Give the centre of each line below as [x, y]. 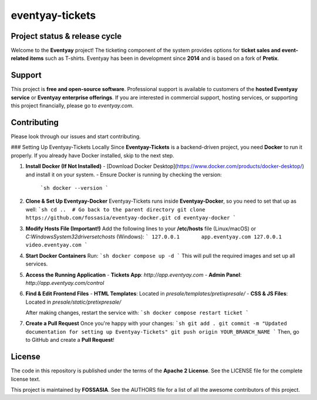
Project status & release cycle [66, 36]
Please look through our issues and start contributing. [76, 137]
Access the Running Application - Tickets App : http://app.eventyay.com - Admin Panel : [134, 275]
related [20, 58]
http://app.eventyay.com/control [65, 283]
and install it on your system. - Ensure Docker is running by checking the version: [124, 174]
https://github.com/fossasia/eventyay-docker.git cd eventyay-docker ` [131, 218]
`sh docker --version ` [74, 188]
